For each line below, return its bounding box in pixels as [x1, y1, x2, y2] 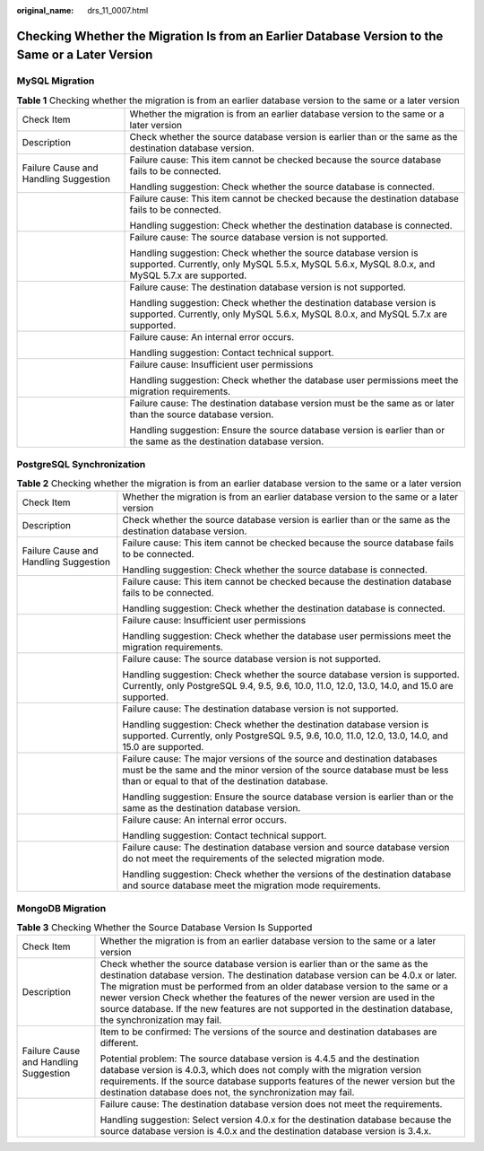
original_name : [16, 5, 74, 15]
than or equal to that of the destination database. [122, 775, 329, 788]
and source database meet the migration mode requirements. [122, 879, 381, 892]
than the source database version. [129, 408, 274, 421]
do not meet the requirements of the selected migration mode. [122, 852, 385, 865]
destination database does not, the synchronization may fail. [99, 1086, 355, 1099]
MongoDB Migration [16, 902, 107, 914]
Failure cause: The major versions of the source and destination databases [122, 753, 438, 765]
